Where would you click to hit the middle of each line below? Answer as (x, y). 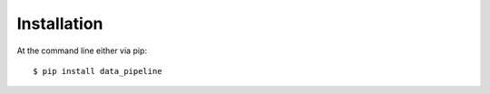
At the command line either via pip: (82, 51)
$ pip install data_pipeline (98, 71)
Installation (60, 23)
